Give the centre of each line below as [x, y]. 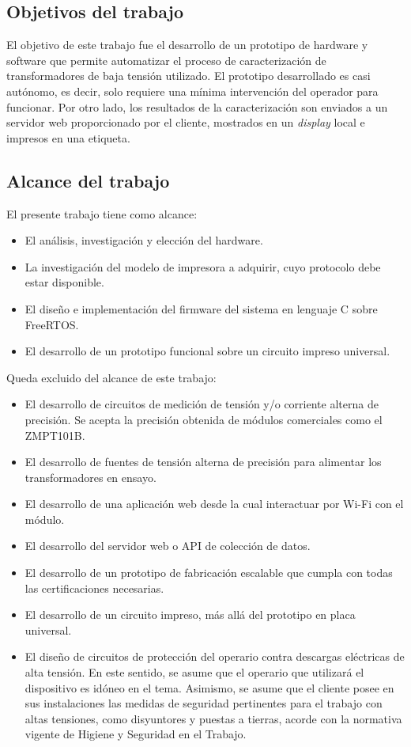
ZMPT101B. [55, 435]
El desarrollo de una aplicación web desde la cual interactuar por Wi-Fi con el [214, 504]
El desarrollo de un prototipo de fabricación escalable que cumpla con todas [209, 573]
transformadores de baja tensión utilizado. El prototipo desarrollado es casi [189, 76]
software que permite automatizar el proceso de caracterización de [166, 60]
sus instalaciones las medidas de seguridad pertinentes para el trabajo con [204, 703]
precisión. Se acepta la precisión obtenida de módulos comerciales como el [204, 419]
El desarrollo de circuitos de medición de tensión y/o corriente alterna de [202, 404]
